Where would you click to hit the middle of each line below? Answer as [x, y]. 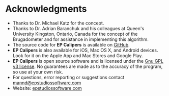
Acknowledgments [46, 9]
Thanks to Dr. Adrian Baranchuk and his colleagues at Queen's [78, 28]
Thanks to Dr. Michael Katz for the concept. [58, 23]
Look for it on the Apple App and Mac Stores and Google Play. [78, 55]
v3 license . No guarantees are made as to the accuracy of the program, [88, 66]
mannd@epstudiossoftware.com [47, 83]
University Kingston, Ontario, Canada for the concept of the [75, 34]
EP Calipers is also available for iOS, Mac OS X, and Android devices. [85, 50]
